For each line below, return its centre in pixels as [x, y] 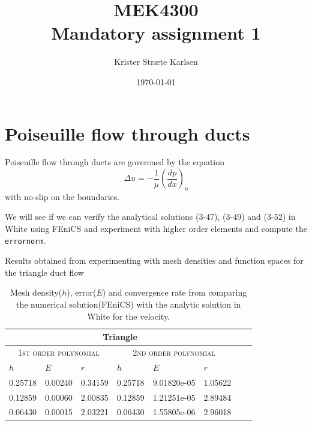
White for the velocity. [129, 316]
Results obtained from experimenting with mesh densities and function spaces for [154, 260]
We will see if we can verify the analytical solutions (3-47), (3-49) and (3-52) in [150, 217]
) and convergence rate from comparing [175, 292]
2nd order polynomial [174, 352]
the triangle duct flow [44, 272]
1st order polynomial [59, 352]
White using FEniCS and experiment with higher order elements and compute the [156, 229]
